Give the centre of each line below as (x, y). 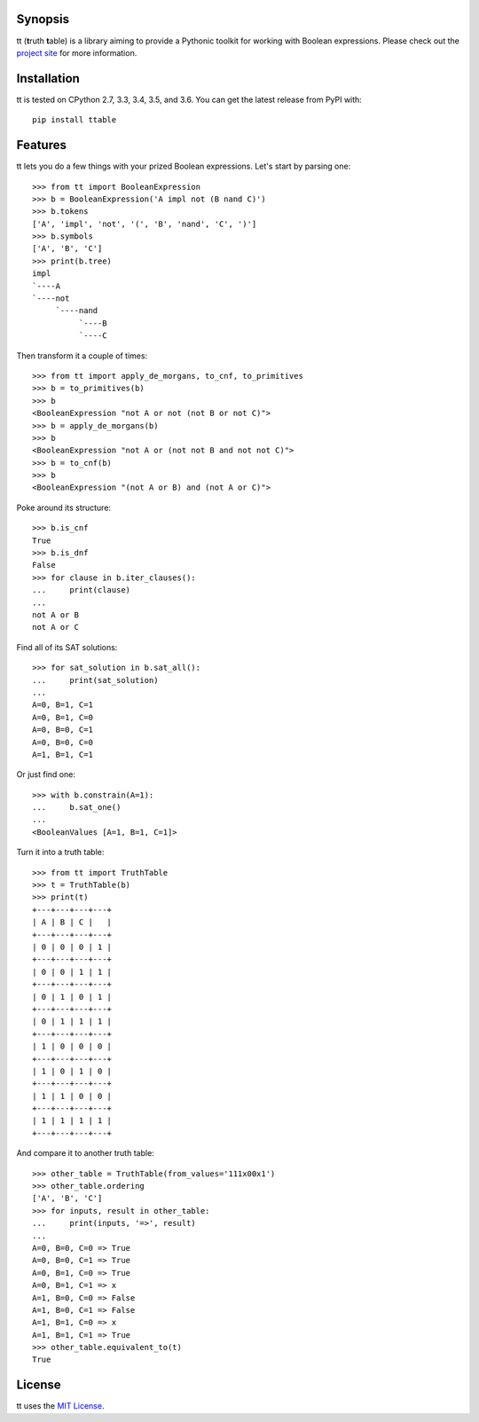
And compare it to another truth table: (85, 1153)
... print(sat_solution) (95, 680)
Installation (48, 79)
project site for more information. (77, 52)
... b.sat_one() (77, 808)
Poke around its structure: (63, 507)
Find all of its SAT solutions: (67, 647)
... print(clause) (82, 590)
